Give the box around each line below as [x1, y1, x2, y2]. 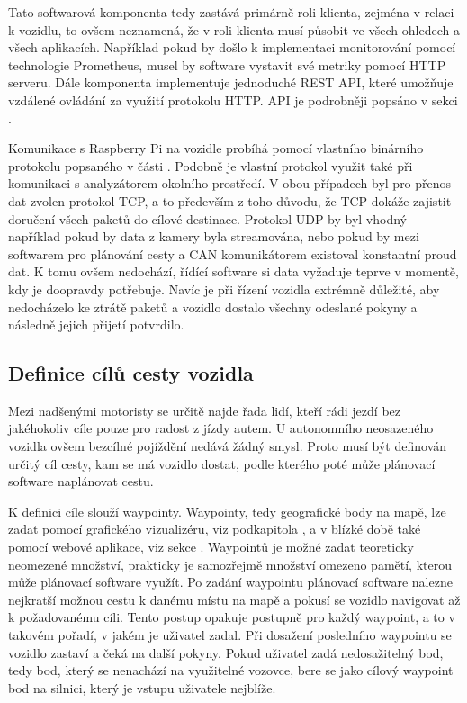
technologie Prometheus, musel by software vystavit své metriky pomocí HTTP [8, 55, 446, 74]
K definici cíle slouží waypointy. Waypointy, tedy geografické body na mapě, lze [8, 501, 446, 520]
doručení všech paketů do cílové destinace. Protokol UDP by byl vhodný [8, 209, 408, 228]
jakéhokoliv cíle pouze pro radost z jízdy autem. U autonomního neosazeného [8, 419, 434, 437]
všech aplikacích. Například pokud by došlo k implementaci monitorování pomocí [8, 38, 456, 57]
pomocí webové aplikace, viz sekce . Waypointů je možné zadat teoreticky [8, 537, 414, 556]
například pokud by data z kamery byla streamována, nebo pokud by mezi [8, 227, 419, 246]
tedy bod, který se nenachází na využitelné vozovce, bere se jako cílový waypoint [8, 661, 454, 680]
